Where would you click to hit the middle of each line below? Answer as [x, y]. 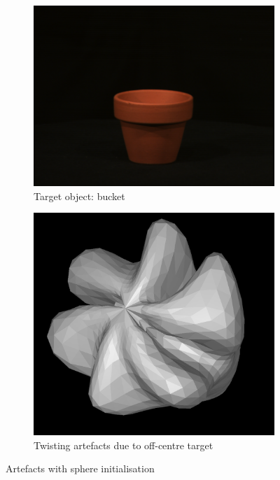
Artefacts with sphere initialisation [80, 468]
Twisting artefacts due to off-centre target [124, 445]
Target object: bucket [79, 196]
